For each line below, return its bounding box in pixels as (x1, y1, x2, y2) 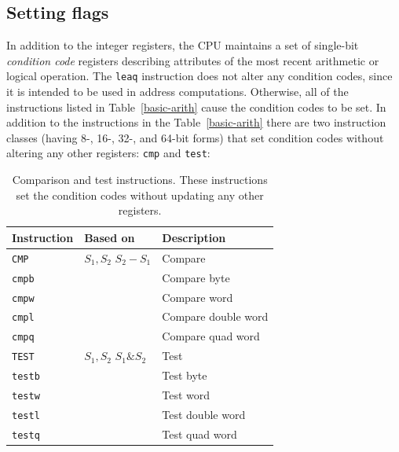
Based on (84, 229, 135, 245)
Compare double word (162, 308, 269, 325)
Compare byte (162, 269, 230, 285)
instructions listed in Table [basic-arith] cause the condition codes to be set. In (6, 98, 386, 115)
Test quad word (162, 425, 237, 442)
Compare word (162, 288, 233, 305)
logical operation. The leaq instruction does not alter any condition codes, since (6, 68, 393, 84)
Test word (162, 387, 210, 403)
